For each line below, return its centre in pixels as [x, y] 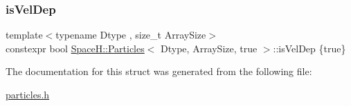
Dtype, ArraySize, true [209, 48]
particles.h [28, 94]
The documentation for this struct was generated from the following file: [159, 71]
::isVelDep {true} [309, 48]
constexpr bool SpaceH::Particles [75, 48]
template [24, 35]
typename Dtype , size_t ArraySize [131, 35]
